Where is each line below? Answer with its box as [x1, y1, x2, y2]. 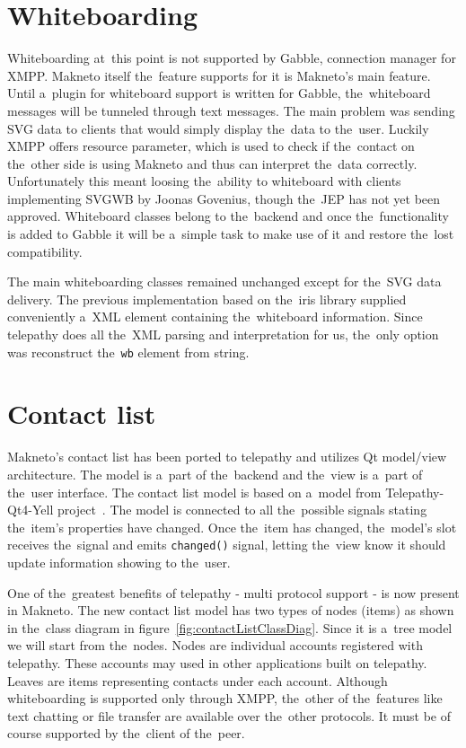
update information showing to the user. [7, 553, 231, 572]
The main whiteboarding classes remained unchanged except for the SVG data [7, 272, 442, 291]
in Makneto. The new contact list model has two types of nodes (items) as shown [7, 601, 454, 620]
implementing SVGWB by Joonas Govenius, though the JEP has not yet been [7, 189, 441, 207]
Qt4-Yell [7, 500, 54, 519]
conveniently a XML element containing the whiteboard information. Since [7, 307, 423, 326]
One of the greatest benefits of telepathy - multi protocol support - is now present [7, 583, 460, 602]
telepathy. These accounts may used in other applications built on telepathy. [7, 654, 427, 672]
